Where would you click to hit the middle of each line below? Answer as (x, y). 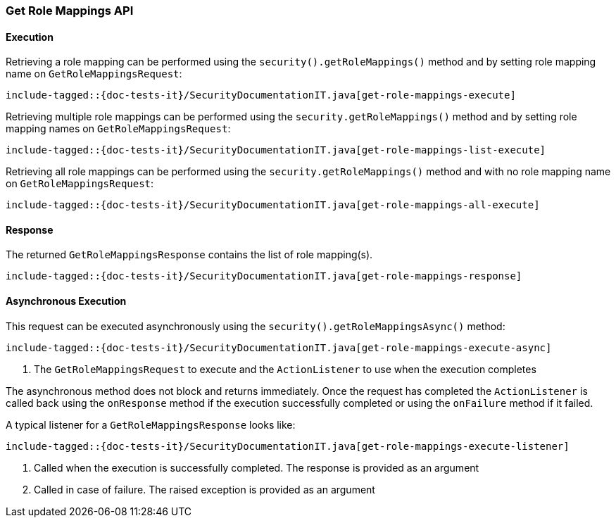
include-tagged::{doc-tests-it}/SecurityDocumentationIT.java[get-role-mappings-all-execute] (273, 205)
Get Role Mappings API (70, 11)
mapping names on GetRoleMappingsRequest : (118, 129)
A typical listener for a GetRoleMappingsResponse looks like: (151, 424)
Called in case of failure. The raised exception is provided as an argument (205, 489)
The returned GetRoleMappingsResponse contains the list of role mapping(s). (189, 255)
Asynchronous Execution (66, 301)
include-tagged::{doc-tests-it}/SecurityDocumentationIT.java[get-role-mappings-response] (264, 276)
